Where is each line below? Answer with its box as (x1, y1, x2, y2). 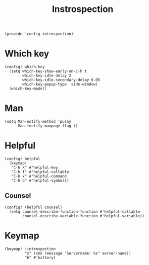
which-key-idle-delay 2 (22, 73, 71, 78)
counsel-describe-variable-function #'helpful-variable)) (22, 213, 145, 218)
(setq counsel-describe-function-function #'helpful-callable (9, 209, 140, 214)
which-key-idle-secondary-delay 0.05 (22, 78, 100, 83)
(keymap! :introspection (4, 246, 56, 252)
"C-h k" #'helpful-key (11, 165, 58, 170)
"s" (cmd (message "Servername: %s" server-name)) (24, 251, 132, 256)
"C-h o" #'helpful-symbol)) (11, 178, 69, 183)
